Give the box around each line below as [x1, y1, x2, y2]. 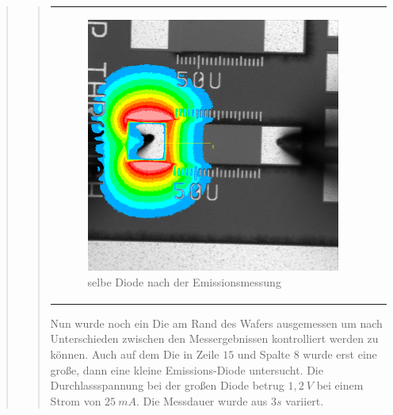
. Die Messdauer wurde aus [135, 392, 268, 409]
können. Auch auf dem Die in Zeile [50, 346, 219, 363]
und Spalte [237, 346, 290, 363]
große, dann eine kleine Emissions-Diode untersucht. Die [50, 361, 323, 378]
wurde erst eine [303, 346, 377, 363]
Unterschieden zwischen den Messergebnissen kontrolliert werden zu [50, 330, 379, 347]
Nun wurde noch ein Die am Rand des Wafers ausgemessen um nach [50, 314, 383, 331]
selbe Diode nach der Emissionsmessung [87, 273, 281, 290]
